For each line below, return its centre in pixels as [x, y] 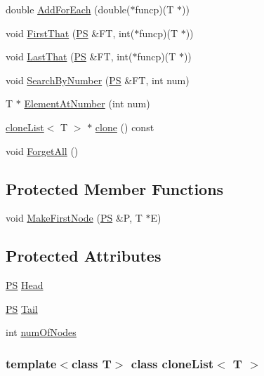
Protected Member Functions [115, 188]
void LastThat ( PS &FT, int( [69, 56]
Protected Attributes [84, 256]
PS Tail [22, 308]
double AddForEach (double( [68, 9]
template [31, 363]
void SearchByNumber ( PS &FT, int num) [98, 80]
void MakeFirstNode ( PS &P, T [74, 218]
